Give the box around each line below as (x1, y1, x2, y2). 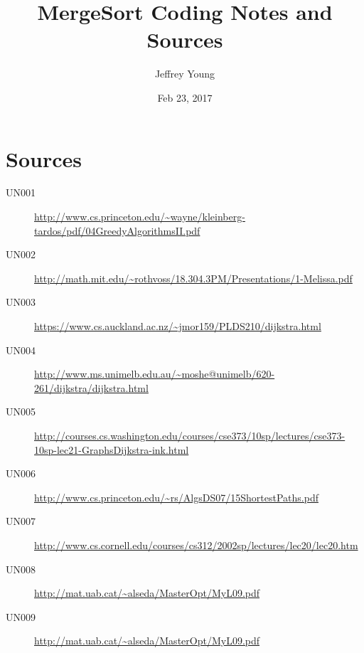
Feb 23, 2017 (157, 90, 213, 105)
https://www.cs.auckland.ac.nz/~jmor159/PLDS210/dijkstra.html (34, 319, 321, 333)
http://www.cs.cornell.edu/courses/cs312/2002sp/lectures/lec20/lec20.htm (34, 537, 358, 552)
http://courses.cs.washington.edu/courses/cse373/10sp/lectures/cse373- (34, 428, 346, 442)
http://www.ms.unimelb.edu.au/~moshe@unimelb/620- (34, 366, 275, 381)
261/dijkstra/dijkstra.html (34, 380, 149, 395)
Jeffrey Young (154, 66, 215, 81)
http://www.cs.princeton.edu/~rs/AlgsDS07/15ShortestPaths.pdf (34, 489, 318, 504)
